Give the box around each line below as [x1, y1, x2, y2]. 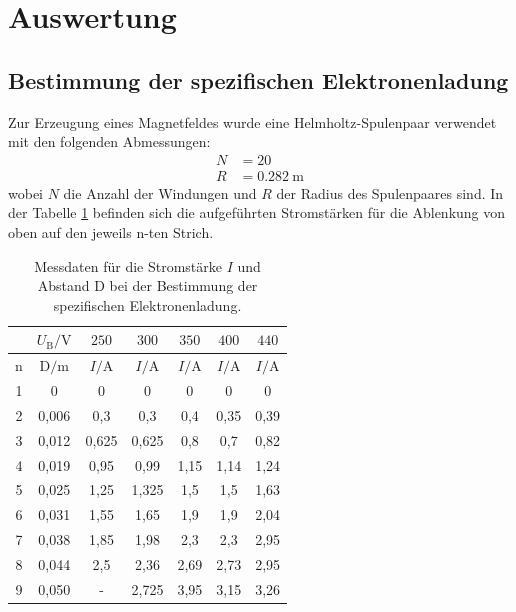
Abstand [37, 275, 90, 296]
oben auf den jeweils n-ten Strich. [8, 222, 214, 243]
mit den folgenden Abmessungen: [8, 131, 211, 152]
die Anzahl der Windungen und [63, 182, 257, 203]
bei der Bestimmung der [109, 275, 258, 296]
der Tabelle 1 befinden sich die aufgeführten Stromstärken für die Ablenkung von [8, 202, 506, 223]
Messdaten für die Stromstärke [34, 255, 223, 276]
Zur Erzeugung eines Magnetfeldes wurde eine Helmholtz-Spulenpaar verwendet [8, 111, 497, 132]
